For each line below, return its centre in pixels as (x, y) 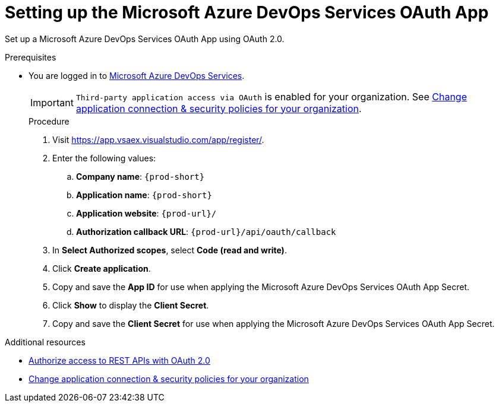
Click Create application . (102, 268)
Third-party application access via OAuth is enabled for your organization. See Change (271, 96)
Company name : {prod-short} (140, 176)
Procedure (49, 121)
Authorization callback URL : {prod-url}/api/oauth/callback (206, 231)
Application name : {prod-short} (144, 195)
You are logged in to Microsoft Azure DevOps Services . (137, 75)
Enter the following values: (104, 158)
